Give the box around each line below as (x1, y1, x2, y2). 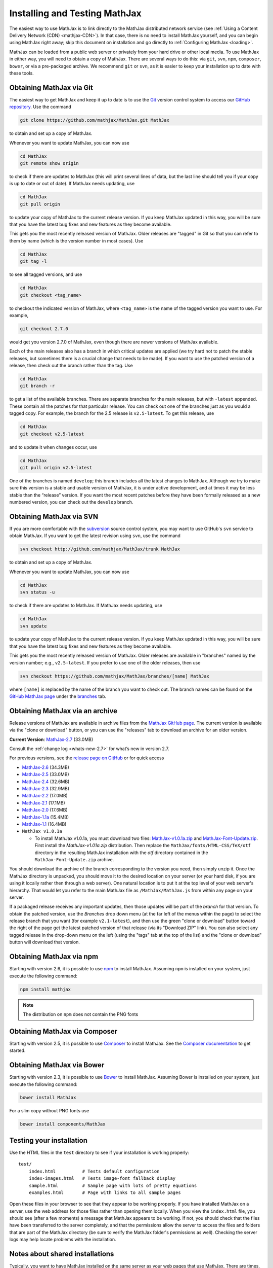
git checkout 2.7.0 (20, 326, 68, 332)
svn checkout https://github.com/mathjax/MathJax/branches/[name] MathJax (20, 673, 210, 679)
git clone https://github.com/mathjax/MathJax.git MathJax (20, 117, 169, 123)
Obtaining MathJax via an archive (9, 707, 118, 715)
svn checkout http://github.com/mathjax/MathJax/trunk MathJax (20, 546, 180, 552)
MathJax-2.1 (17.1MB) (22, 799, 65, 806)
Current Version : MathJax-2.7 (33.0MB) (9, 736, 94, 743)
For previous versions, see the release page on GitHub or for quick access (9, 755, 164, 761)
